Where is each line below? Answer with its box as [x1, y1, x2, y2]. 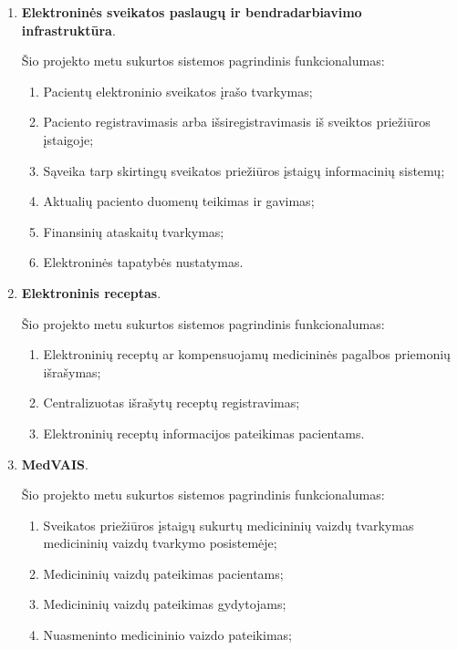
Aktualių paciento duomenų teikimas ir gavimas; [43, 191, 315, 211]
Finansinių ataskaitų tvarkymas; [43, 222, 224, 241]
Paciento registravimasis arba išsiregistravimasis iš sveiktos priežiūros [43, 112, 431, 131]
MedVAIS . [21, 454, 88, 473]
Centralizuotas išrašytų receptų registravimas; [43, 393, 300, 412]
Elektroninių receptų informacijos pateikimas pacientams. [43, 423, 365, 442]
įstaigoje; [43, 129, 94, 149]
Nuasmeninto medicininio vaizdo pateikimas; [43, 625, 292, 645]
